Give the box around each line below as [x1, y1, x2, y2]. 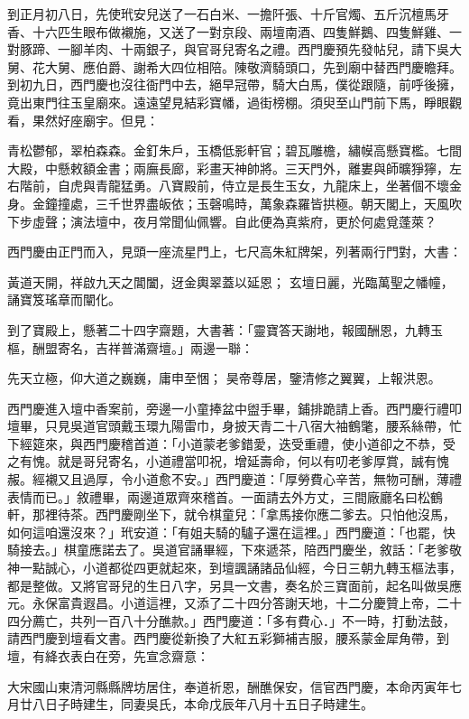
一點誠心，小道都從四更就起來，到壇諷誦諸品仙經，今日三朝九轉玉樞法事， [19, 558, 462, 577]
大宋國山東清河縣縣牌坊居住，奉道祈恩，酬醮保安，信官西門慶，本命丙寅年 [7, 677, 449, 696]
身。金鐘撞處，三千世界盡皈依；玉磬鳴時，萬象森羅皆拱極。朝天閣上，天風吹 [7, 193, 462, 212]
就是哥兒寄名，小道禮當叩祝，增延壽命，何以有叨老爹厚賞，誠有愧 [57, 452, 449, 471]
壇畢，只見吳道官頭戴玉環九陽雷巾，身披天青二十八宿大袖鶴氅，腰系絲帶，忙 [7, 416, 462, 435]
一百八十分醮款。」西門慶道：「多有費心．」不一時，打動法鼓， [95, 611, 455, 630]
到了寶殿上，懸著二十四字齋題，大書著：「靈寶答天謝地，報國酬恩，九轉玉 [7, 320, 443, 339]
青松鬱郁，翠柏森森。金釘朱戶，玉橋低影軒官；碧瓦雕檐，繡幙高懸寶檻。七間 [7, 141, 462, 160]
